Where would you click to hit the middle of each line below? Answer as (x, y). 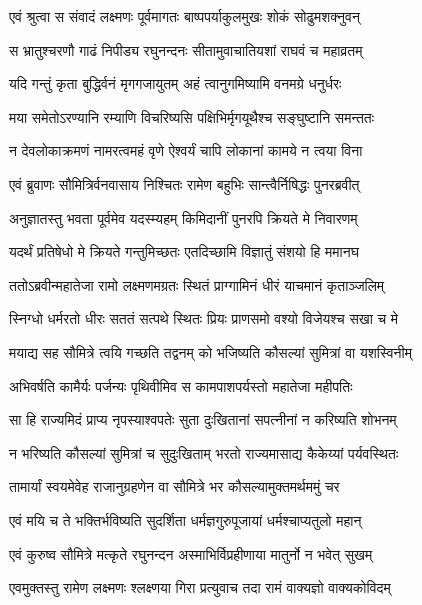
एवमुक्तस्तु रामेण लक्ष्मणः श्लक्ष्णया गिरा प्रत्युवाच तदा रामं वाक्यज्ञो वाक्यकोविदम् (200, 587)
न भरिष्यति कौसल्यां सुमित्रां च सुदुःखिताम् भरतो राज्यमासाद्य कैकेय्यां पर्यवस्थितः (204, 452)
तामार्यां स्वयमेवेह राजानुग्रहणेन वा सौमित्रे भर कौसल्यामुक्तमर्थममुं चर (174, 486)
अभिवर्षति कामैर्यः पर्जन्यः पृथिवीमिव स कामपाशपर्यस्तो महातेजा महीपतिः (181, 385)
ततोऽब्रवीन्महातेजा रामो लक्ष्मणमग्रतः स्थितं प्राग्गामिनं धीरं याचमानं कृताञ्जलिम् (197, 284)
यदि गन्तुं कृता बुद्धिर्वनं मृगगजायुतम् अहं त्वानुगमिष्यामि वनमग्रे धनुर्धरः (175, 83)
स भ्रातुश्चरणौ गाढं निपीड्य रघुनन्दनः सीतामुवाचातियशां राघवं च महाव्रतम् (186, 49)
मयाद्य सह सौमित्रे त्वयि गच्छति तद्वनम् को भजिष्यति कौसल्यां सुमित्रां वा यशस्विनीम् (210, 351)
